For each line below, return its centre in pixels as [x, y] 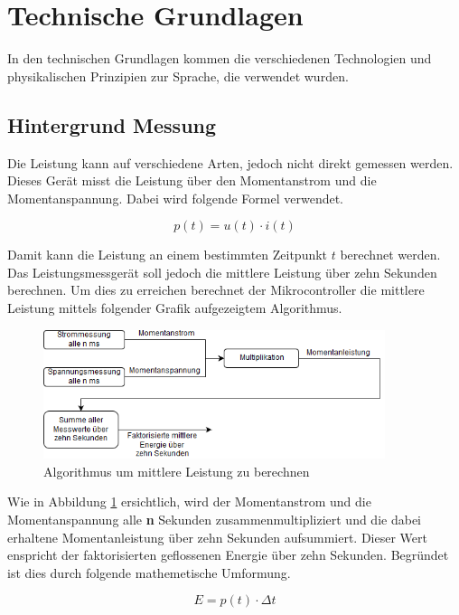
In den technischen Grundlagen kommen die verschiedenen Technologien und [220, 58]
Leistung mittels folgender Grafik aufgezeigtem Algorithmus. [175, 308]
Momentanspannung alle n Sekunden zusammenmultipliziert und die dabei [214, 519]
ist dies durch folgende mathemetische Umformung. [149, 572]
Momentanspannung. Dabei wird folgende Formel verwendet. [176, 198]
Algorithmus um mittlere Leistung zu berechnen [177, 471]
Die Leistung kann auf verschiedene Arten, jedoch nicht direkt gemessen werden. [230, 162]
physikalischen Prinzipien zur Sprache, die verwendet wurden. [178, 76]
